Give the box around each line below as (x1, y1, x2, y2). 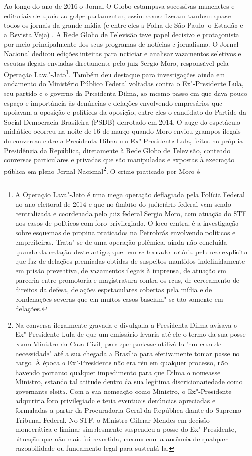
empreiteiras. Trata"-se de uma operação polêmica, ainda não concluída (15, 236, 227, 247)
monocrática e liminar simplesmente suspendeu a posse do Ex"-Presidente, (15, 424, 236, 434)
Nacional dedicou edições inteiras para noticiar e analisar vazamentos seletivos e (4, 48, 241, 58)
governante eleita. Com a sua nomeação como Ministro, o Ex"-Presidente (15, 386, 232, 396)
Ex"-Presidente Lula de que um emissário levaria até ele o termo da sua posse (15, 329, 246, 339)
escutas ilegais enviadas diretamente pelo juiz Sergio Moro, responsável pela (4, 58, 229, 68)
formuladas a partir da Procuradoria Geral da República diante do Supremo (15, 405, 241, 415)
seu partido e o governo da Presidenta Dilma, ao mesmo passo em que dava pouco (4, 88, 248, 98)
